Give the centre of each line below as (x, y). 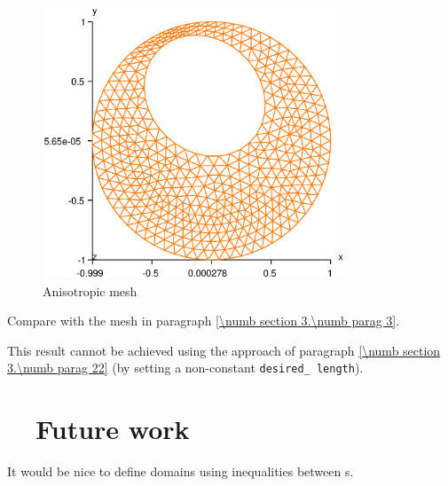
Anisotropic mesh (90, 290)
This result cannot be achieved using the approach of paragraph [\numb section (224, 350)
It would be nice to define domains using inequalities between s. (181, 471)
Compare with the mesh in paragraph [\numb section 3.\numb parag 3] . (204, 321)
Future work (113, 429)
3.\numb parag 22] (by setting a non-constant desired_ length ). (185, 368)
